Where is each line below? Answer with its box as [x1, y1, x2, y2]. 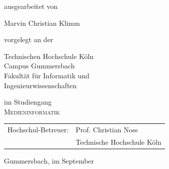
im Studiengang [4, 97, 52, 107]
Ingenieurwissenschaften [4, 80, 77, 90]
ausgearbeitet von [4, 1, 58, 11]
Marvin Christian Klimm [4, 17, 80, 28]
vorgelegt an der [4, 34, 53, 45]
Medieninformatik [4, 106, 60, 116]
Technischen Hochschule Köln [4, 51, 94, 61]
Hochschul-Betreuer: [7, 124, 69, 135]
